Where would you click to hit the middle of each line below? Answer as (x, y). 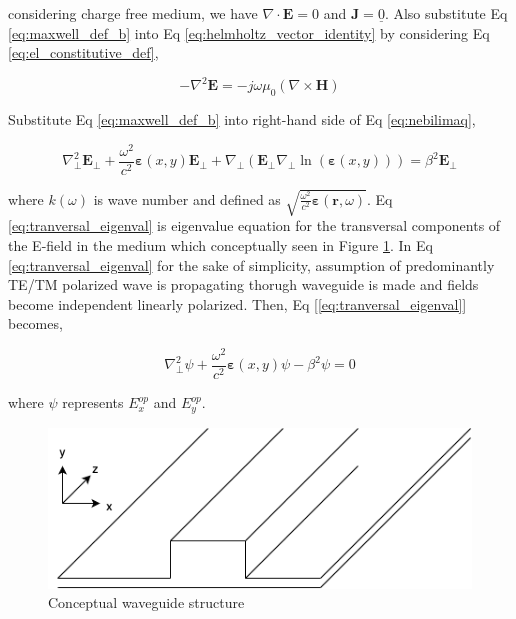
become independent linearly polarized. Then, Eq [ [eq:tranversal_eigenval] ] (237, 303)
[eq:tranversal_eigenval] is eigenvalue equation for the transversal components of (254, 225)
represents (93, 402)
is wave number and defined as (187, 198)
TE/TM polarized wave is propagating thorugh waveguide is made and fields (243, 284)
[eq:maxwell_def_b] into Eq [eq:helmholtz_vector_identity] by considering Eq (249, 32)
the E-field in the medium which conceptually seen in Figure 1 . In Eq (220, 244)
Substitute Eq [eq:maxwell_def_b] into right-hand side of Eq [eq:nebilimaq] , (242, 119)
